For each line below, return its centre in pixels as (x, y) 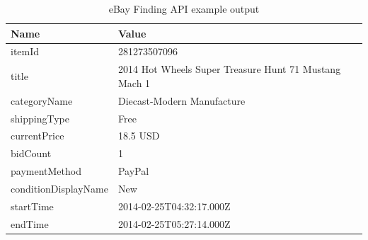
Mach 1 (134, 82)
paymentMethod (46, 171)
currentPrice (38, 136)
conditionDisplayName (59, 188)
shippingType (40, 118)
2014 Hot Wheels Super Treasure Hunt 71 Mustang (229, 69)
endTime (30, 223)
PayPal (133, 171)
